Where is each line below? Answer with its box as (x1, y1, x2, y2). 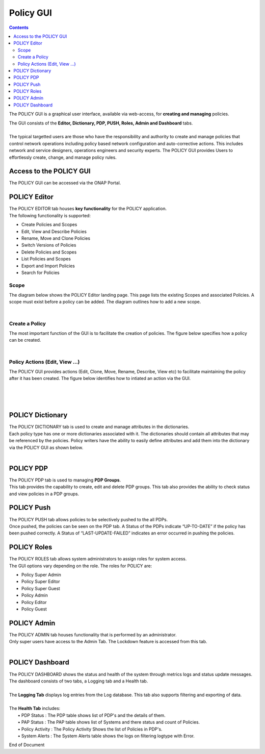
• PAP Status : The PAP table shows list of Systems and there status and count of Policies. (18, 719, 200, 725)
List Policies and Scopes (21, 256, 71, 262)
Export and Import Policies (21, 263, 75, 269)
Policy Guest (21, 606, 47, 612)
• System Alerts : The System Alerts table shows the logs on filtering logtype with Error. (18, 733, 195, 739)
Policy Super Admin (21, 572, 61, 578)
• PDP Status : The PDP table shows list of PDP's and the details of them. (18, 712, 166, 718)
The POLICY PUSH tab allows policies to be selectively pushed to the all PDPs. (9, 516, 168, 522)
